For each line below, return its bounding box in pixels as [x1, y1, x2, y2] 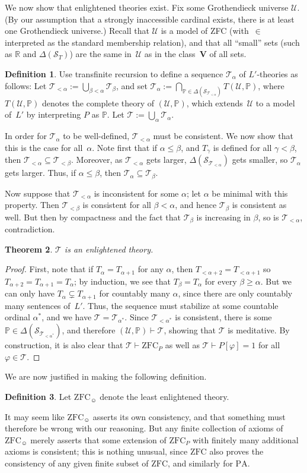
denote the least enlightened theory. [100, 390, 229, 403]
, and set [116, 79, 148, 92]
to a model [255, 96, 295, 109]
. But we [260, 275, 292, 287]
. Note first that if [92, 141, 158, 153]
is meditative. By [228, 324, 290, 336]
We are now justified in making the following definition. [5, 370, 207, 383]
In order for [5, 130, 47, 142]
